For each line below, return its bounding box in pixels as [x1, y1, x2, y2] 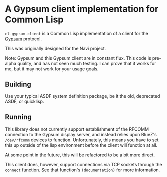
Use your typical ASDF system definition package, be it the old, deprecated [5, 93, 160, 99]
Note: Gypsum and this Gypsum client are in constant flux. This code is [5, 55, 151, 61]
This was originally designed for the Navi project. [5, 45, 106, 51]
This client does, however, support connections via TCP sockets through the [5, 161, 162, 167]
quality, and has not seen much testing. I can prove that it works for [17, 60, 156, 66]
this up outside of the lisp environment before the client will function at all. [5, 142, 158, 148]
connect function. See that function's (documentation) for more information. [5, 167, 160, 173]
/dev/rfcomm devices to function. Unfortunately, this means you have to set [5, 137, 159, 143]
